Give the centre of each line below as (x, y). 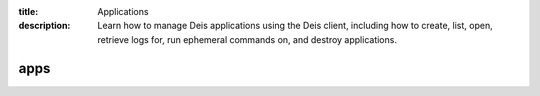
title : (28, 11)
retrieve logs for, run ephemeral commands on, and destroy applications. (247, 39)
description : (44, 26)
